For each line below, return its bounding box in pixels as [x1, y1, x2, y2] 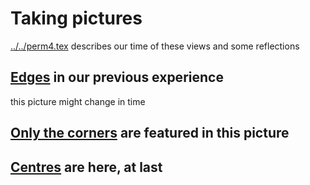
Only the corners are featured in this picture [10, 125, 290, 142]
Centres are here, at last [10, 158, 163, 176]
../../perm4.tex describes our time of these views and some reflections [10, 40, 300, 52]
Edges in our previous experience [10, 69, 224, 86]
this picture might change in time [10, 95, 146, 107]
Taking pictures [10, 7, 143, 30]
